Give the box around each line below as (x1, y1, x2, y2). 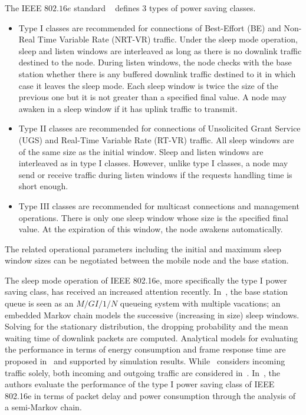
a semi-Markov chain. (5, 401, 82, 413)
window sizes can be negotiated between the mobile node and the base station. (5, 254, 289, 266)
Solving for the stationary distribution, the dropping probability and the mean (5, 320, 288, 332)
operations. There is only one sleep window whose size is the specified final (18, 211, 288, 223)
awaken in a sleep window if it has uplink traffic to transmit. (18, 102, 238, 114)
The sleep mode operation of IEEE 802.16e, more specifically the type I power (5, 274, 287, 286)
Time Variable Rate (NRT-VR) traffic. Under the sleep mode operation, (37, 33, 298, 45)
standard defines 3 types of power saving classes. (74, 2, 256, 14)
